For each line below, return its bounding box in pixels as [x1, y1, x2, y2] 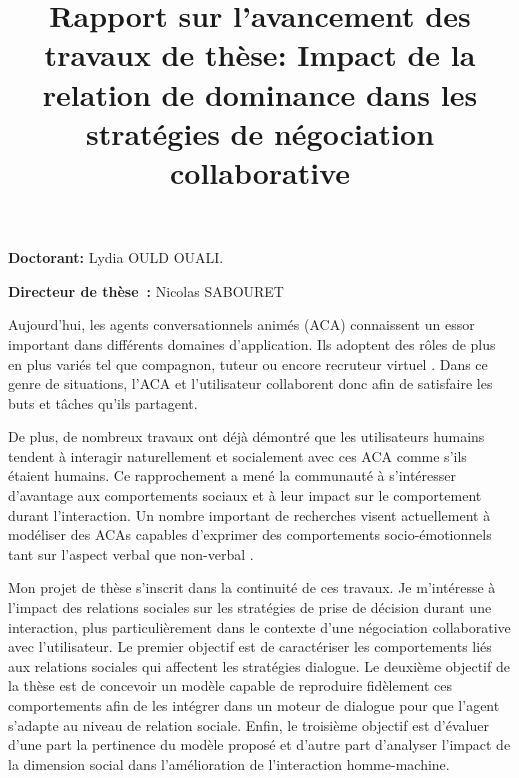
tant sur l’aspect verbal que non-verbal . [8, 543, 254, 564]
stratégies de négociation [85, 112, 435, 153]
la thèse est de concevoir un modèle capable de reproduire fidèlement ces [8, 675, 453, 696]
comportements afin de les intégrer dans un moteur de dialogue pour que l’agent [8, 695, 500, 715]
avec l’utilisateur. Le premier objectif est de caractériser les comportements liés [8, 636, 492, 657]
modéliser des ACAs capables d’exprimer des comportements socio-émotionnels [8, 524, 492, 545]
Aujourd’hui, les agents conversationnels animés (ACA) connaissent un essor [8, 314, 475, 335]
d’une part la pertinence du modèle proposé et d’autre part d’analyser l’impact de [8, 734, 511, 755]
